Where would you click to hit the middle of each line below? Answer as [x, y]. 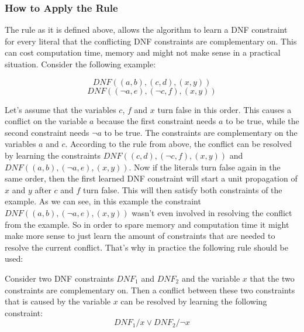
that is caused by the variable [58, 301]
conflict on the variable [46, 121]
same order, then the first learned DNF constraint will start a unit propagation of [151, 178]
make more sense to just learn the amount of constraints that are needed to [140, 236]
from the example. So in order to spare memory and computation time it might [147, 224]
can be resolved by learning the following [194, 301]
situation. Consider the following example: [80, 64]
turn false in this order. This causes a [224, 109]
